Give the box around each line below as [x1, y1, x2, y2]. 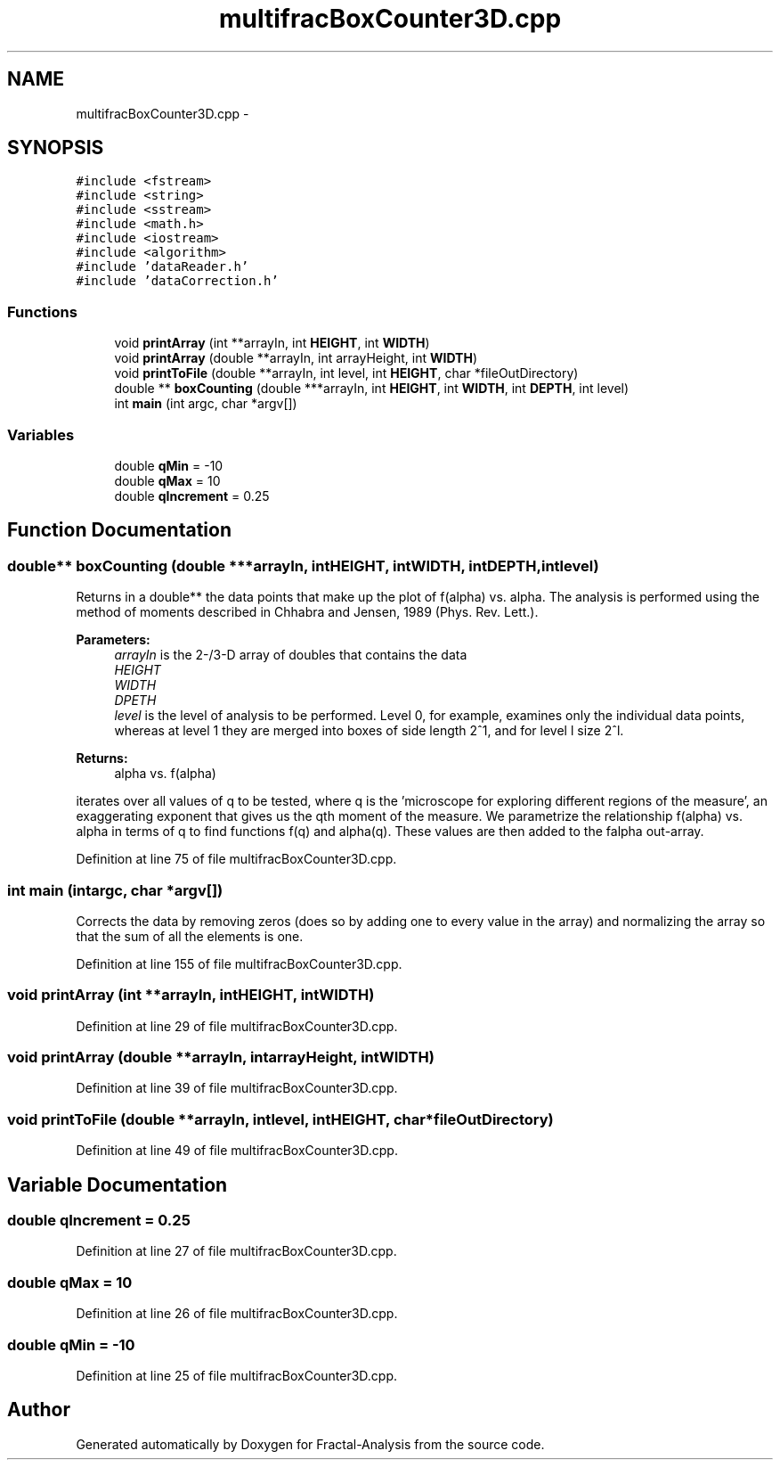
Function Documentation [7, 519, 232, 542]
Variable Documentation [7, 1173, 228, 1196]
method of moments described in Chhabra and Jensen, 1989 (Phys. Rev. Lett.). [76, 604, 539, 620]
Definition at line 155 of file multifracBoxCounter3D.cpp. [76, 955, 402, 971]
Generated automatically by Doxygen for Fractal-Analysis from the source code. [76, 1436, 545, 1452]
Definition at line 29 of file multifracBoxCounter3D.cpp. [76, 1018, 398, 1034]
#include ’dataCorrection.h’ [76, 274, 279, 289]
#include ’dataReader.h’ [76, 259, 249, 275]
